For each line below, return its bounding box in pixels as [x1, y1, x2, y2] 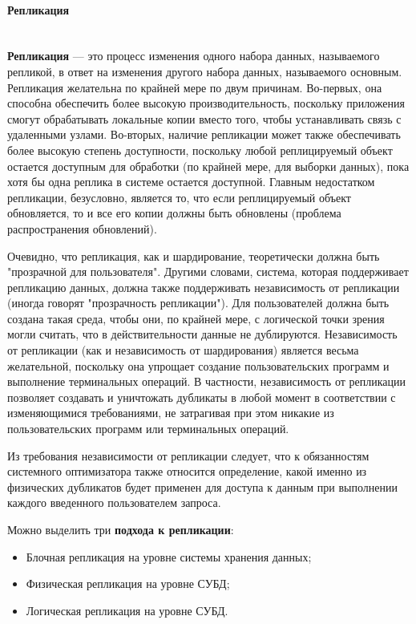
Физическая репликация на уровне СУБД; [26, 575, 230, 592]
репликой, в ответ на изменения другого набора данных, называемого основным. [7, 63, 402, 79]
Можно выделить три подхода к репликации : [7, 521, 234, 538]
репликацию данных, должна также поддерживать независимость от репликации [7, 278, 400, 295]
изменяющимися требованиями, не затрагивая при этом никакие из [7, 404, 334, 421]
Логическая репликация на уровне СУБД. [26, 602, 228, 618]
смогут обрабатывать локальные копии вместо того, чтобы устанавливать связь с [7, 110, 402, 127]
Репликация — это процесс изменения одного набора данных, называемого [7, 47, 380, 64]
